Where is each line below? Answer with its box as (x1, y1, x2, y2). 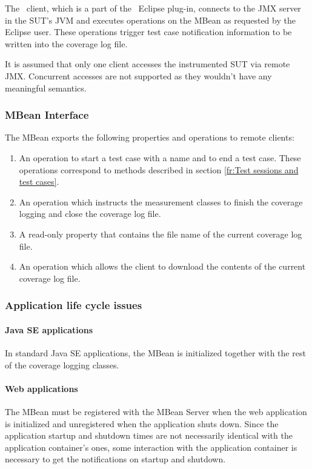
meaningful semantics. (5, 81, 87, 94)
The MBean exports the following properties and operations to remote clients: (5, 131, 294, 144)
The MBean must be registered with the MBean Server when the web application (5, 405, 307, 417)
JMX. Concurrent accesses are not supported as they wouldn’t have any (5, 69, 272, 82)
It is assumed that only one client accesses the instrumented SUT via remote (5, 58, 290, 70)
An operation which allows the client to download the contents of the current (19, 260, 306, 273)
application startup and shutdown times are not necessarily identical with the (5, 429, 293, 442)
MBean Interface (5, 107, 89, 122)
